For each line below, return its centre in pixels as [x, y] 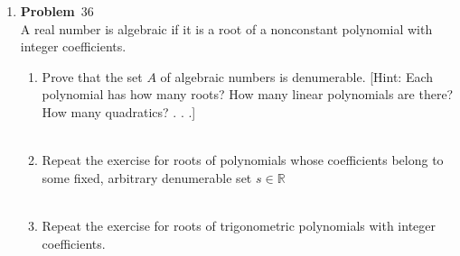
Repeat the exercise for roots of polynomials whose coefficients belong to [243, 160]
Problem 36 [57, 11]
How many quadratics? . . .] [119, 111]
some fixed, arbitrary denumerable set [147, 177]
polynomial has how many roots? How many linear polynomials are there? [248, 94]
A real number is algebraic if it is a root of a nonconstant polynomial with [226, 28]
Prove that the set [92, 76]
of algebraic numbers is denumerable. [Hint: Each [297, 76]
